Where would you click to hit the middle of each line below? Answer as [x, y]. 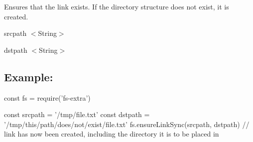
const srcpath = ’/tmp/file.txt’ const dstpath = [77, 114]
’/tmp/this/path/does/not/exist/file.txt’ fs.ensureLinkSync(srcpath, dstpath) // [127, 124]
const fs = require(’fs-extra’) [47, 97]
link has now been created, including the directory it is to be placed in [112, 134]
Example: [29, 76]
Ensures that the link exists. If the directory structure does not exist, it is [117, 6]
